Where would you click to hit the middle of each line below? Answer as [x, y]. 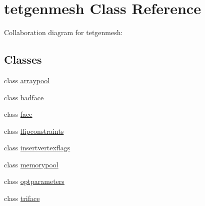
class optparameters [34, 181]
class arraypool [27, 80]
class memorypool [31, 164]
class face [18, 114]
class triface [22, 198]
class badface [24, 97]
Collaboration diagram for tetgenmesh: [63, 32]
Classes [23, 59]
